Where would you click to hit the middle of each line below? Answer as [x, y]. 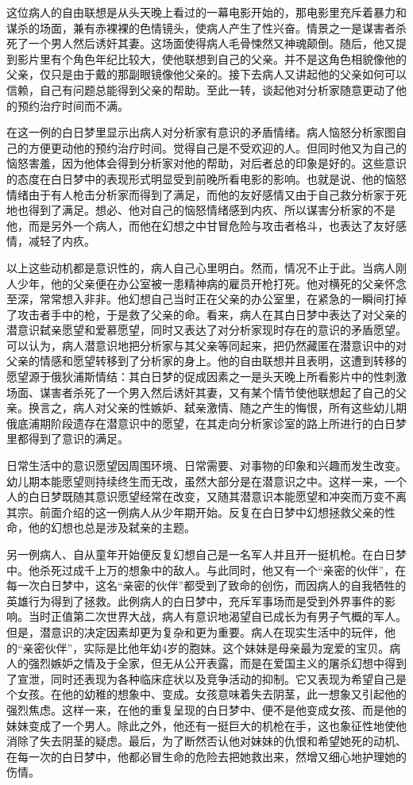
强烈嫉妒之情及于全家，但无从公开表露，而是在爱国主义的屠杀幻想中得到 [217, 663]
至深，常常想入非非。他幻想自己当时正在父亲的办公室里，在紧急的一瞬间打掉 [206, 299]
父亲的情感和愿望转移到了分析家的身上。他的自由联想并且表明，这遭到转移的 [206, 361]
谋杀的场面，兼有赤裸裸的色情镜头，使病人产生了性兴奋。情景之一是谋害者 [201, 27]
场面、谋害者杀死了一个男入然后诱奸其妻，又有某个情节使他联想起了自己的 [201, 392]
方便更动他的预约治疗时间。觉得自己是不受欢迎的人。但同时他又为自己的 [217, 147]
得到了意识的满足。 [78, 439]
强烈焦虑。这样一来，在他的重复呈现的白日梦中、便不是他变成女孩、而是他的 [206, 709]
